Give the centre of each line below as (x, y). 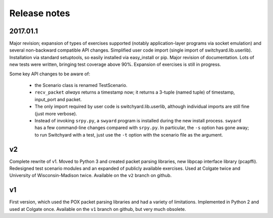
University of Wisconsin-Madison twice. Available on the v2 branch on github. (90, 176)
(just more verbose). (56, 113)
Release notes (40, 13)
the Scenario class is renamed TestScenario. (81, 85)
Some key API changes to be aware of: (50, 74)
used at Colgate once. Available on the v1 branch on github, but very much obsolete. (98, 209)
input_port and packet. (58, 99)
